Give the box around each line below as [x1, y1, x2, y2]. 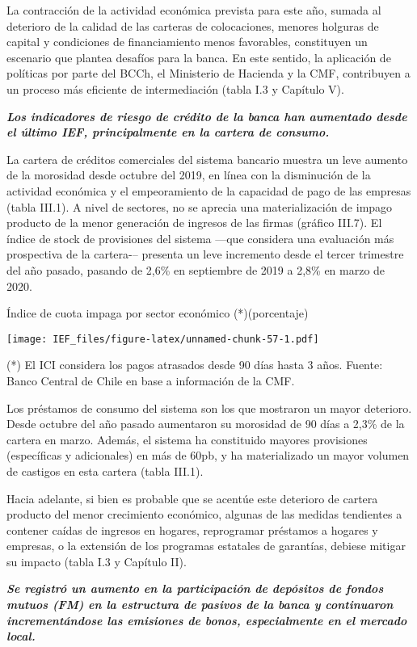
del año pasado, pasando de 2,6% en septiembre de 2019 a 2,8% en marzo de [6, 261, 385, 278]
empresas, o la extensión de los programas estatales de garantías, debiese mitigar [6, 537, 406, 554]
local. [6, 628, 36, 645]
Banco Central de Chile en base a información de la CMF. [6, 372, 295, 389]
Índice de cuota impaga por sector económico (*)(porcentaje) [6, 305, 309, 321]
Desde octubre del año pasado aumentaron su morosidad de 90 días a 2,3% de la [6, 415, 405, 432]
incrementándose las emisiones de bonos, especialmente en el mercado [6, 611, 407, 628]
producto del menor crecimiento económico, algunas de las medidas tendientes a [6, 506, 402, 523]
